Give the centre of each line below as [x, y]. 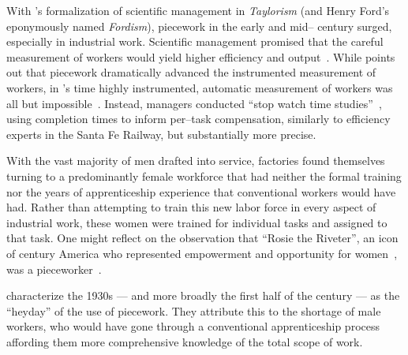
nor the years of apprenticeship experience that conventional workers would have [201, 191]
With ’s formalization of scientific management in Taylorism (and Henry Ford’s [198, 10]
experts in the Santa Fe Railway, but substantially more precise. [161, 134]
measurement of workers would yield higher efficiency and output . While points [201, 56]
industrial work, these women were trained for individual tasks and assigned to [197, 222]
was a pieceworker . [54, 269]
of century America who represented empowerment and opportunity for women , [202, 253]
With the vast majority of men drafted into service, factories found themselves [196, 161]
